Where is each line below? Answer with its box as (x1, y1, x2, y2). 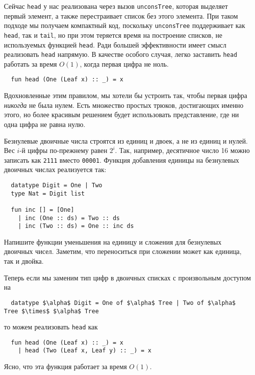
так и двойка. (4, 256, 44, 266)
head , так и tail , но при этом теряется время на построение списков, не (4, 29, 223, 40)
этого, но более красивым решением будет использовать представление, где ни (4, 109, 239, 120)
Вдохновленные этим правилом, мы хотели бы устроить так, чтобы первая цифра (4, 90, 248, 100)
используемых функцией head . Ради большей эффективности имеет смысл (4, 39, 227, 50)
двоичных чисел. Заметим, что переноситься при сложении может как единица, (4, 246, 242, 256)
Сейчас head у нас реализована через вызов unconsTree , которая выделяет (4, 1, 228, 11)
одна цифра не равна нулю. (4, 119, 85, 129)
